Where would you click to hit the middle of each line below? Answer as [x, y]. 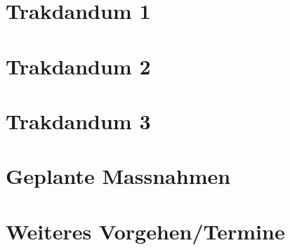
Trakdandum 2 [78, 66]
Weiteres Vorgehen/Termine [145, 231]
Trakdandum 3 [78, 120]
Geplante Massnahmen [118, 176]
